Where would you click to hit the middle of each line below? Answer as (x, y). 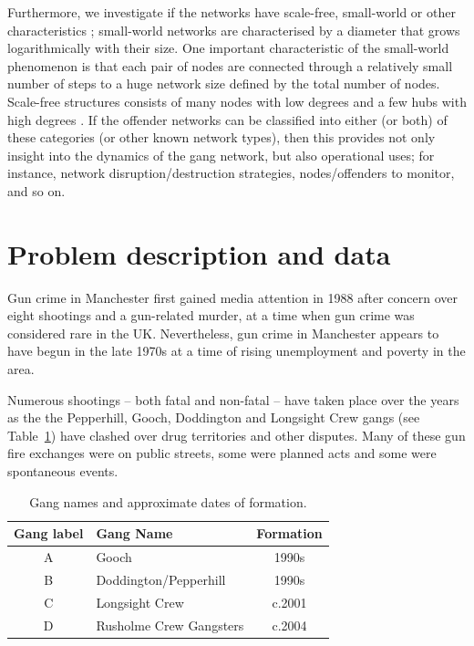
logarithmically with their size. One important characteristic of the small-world (228, 48)
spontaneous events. (63, 471)
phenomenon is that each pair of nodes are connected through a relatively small (230, 65)
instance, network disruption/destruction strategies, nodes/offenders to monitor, (231, 173)
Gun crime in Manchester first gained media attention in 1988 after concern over (232, 297)
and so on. (36, 190)
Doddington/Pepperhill (161, 579)
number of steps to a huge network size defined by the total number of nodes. (224, 83)
